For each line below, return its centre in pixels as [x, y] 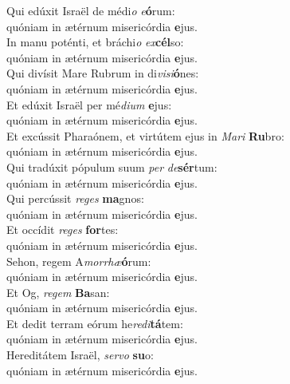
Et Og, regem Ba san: [58, 292]
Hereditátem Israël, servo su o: [80, 355]
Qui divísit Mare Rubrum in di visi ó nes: [103, 73]
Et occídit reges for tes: [63, 230]
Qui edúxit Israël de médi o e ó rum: [91, 10]
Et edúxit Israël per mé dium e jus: [89, 104]
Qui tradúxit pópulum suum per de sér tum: [112, 166]
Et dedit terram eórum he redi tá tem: [95, 323]
